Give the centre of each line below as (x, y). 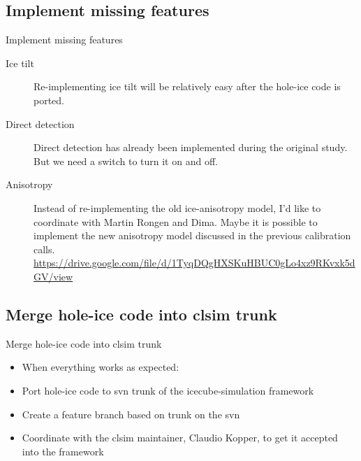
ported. (49, 100)
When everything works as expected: (101, 367)
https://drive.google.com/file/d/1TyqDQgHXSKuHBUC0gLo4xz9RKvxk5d (194, 263)
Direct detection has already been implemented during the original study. (191, 147)
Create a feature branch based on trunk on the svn (131, 414)
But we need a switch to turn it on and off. (126, 161)
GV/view (53, 276)
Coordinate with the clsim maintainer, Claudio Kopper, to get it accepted (180, 438)
